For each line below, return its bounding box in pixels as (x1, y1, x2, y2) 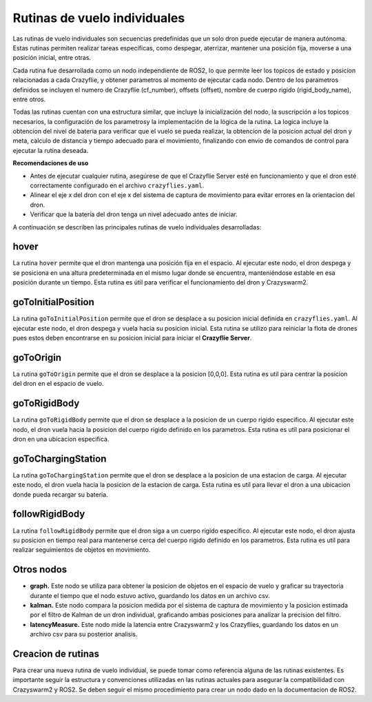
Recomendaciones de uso (12, 159, 89, 167)
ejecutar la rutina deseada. (12, 146, 89, 154)
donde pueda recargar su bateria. (12, 490, 108, 499)
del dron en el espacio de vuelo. (12, 380, 104, 388)
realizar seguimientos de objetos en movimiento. (12, 546, 151, 554)
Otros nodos (12, 564, 68, 575)
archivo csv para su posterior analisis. (30, 630, 138, 639)
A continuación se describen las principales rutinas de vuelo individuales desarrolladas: (12, 223, 262, 231)
